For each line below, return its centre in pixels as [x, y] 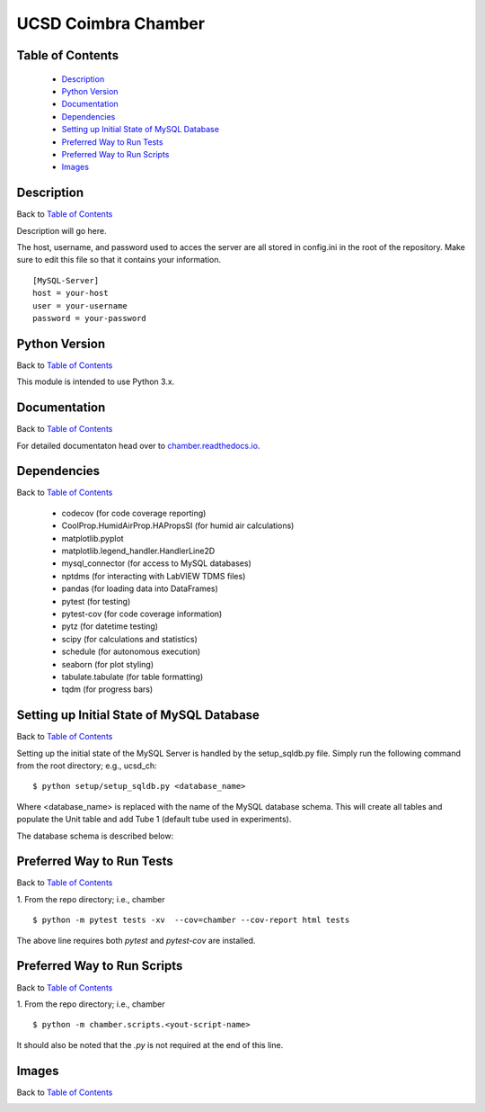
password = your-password [90, 318]
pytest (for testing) [96, 601]
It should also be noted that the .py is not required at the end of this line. [150, 1045]
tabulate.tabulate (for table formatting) [132, 677]
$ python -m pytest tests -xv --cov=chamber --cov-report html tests [191, 920]
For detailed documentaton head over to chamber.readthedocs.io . [138, 445]
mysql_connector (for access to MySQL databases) [156, 563]
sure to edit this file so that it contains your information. [119, 260]
